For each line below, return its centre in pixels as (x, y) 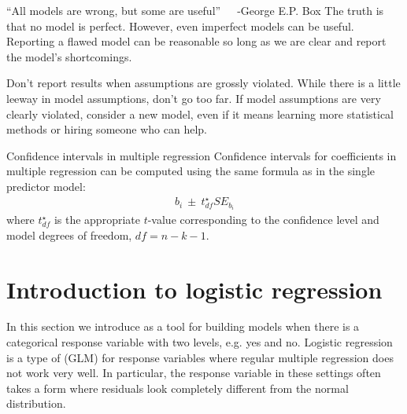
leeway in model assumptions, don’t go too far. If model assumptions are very (194, 98)
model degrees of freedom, (69, 234)
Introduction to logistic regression (194, 289)
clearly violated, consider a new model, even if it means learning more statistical (200, 114)
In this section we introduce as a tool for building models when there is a (183, 326)
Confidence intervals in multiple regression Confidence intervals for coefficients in (202, 155)
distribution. (36, 403)
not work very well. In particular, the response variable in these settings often (194, 373)
